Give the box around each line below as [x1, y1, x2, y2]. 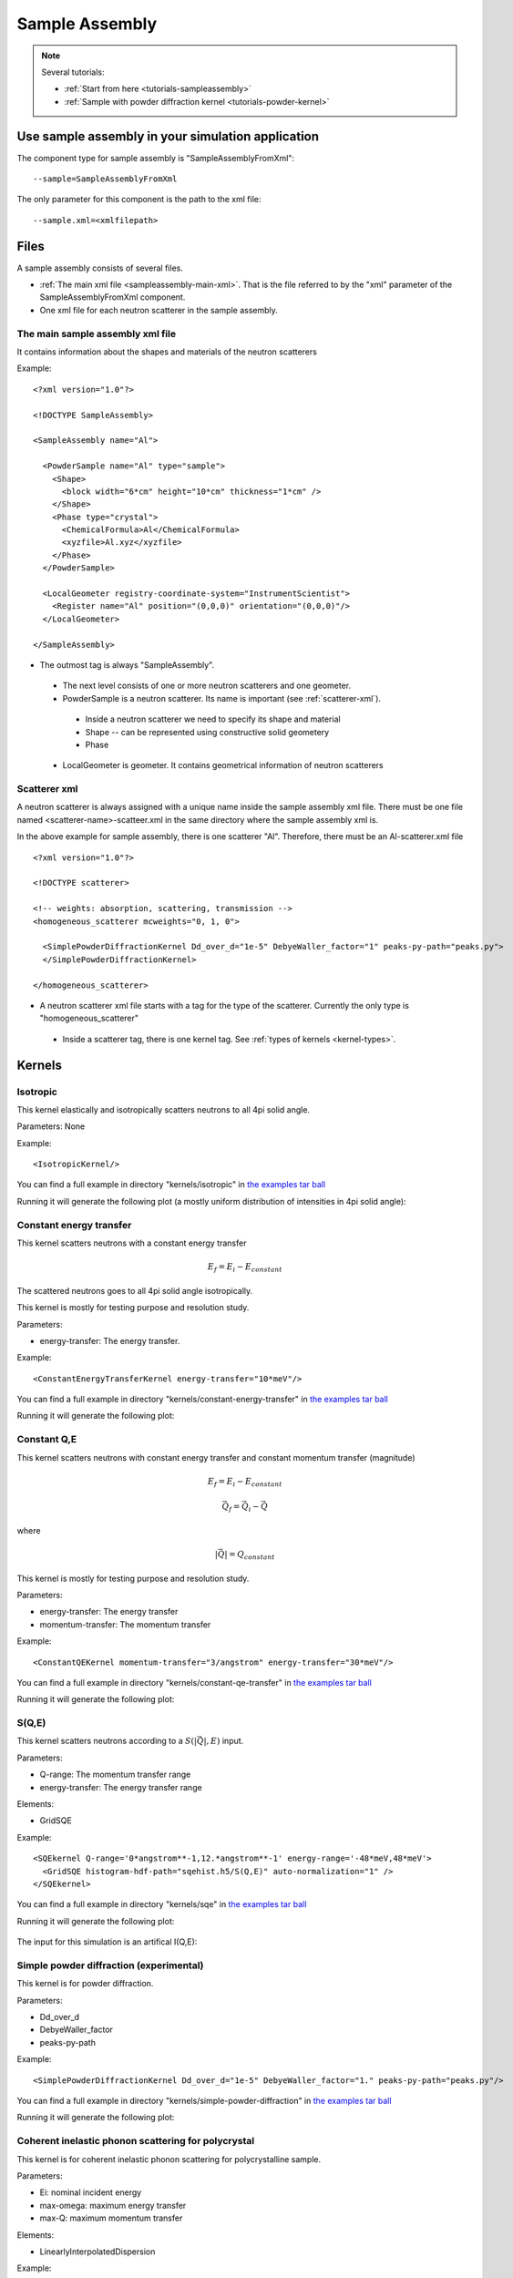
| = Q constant [224, 1549, 275, 1562]
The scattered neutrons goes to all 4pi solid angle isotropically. [16, 1285, 253, 1296]
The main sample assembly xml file [16, 327, 177, 340]
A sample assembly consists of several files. [16, 262, 184, 273]
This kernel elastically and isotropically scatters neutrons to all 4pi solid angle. [16, 1103, 310, 1115]
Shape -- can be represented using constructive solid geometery [85, 726, 330, 737]
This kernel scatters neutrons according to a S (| [16, 1736, 198, 1747]
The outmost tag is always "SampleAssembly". [39, 660, 214, 670]
